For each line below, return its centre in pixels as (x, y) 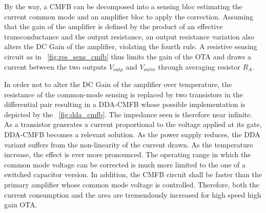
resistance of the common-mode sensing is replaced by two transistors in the (124, 94)
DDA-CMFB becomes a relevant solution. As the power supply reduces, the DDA (132, 134)
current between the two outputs (56, 66)
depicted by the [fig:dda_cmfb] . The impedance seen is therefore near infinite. (128, 114)
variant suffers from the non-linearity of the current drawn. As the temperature (129, 144)
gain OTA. (21, 205)
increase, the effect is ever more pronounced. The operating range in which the (128, 154)
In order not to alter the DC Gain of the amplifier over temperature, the (118, 84)
